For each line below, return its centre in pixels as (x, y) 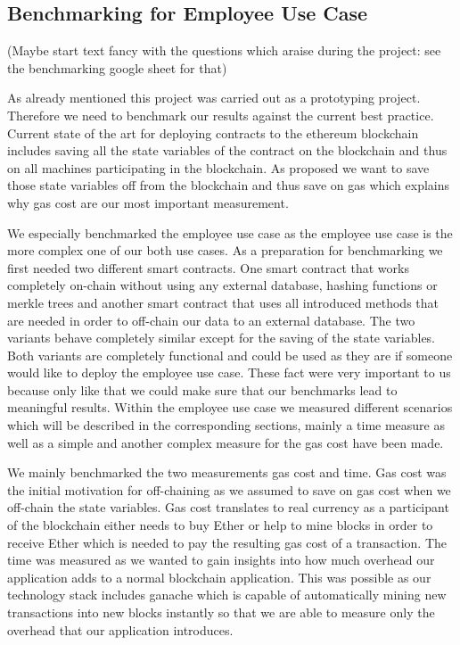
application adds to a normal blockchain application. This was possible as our (219, 577)
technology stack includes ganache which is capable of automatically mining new (227, 595)
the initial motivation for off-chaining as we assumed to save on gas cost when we (229, 489)
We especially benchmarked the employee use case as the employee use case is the (230, 232)
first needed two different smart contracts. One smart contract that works (208, 267)
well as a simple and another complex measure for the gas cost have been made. (226, 442)
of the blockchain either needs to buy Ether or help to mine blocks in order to (220, 525)
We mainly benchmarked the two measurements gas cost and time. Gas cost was (227, 472)
